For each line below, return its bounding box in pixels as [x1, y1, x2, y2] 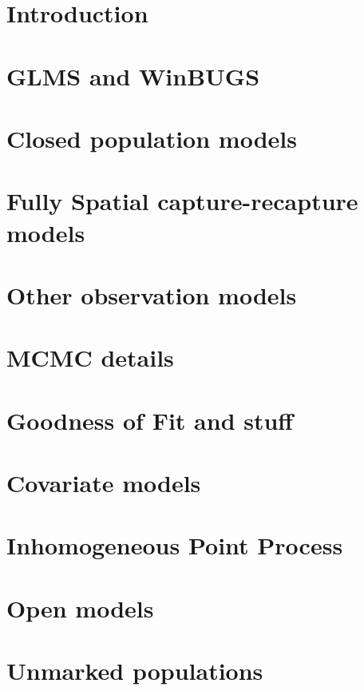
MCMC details [6, 341, 174, 374]
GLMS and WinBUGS [6, 59, 260, 92]
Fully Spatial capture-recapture [6, 185, 358, 217]
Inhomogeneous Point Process [6, 529, 343, 562]
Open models [6, 591, 154, 624]
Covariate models [6, 467, 201, 498]
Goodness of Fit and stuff [6, 403, 294, 436]
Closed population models [6, 121, 297, 154]
